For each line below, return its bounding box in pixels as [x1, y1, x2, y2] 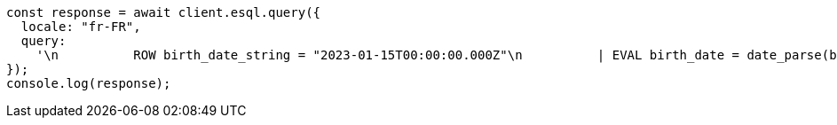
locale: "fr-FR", [20, 20, 141, 34]
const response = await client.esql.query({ [6, 5, 321, 20]
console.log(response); [6, 76, 171, 90]
